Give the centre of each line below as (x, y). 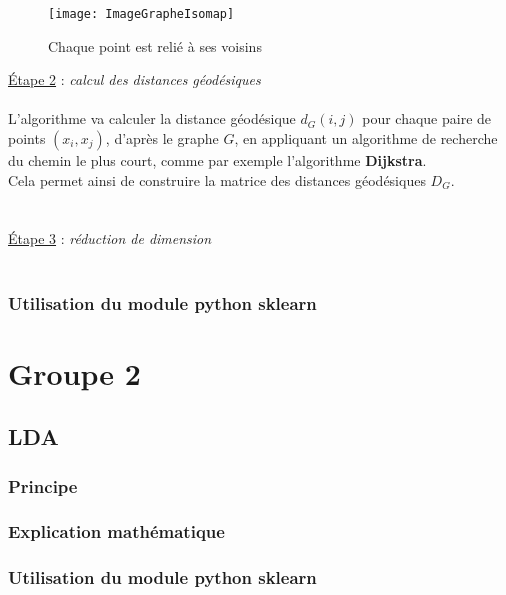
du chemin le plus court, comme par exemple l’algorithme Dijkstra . (217, 160)
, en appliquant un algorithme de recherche (366, 138)
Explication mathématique (116, 531)
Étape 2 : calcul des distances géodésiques (134, 79)
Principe (43, 485)
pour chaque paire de (427, 118)
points (27, 138)
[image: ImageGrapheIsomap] (141, 14)
